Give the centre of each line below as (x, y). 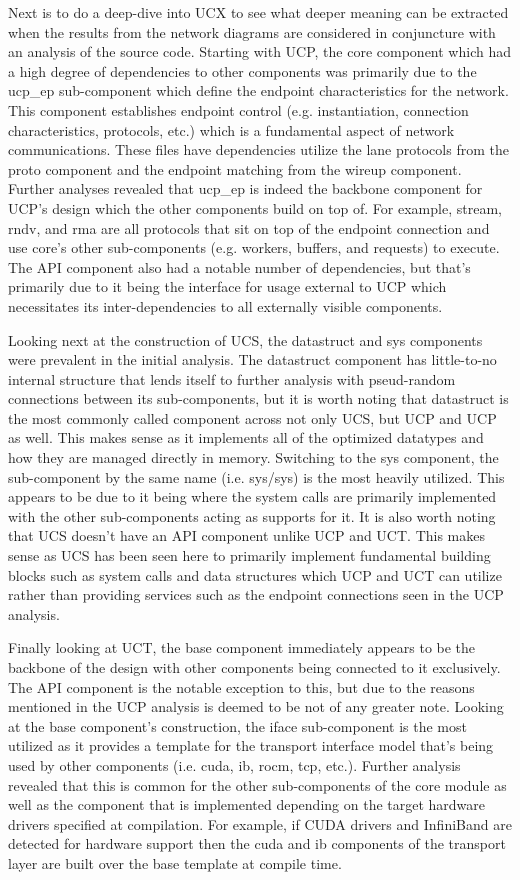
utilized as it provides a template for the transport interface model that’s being (251, 745)
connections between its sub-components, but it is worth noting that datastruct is (258, 398)
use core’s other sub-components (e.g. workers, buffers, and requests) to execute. (254, 247)
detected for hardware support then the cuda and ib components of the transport (257, 843)
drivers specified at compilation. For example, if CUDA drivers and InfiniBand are (260, 823)
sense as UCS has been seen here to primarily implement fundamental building (249, 555)
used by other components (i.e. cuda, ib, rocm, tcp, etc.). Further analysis (234, 764)
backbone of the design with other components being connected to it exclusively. (254, 667)
